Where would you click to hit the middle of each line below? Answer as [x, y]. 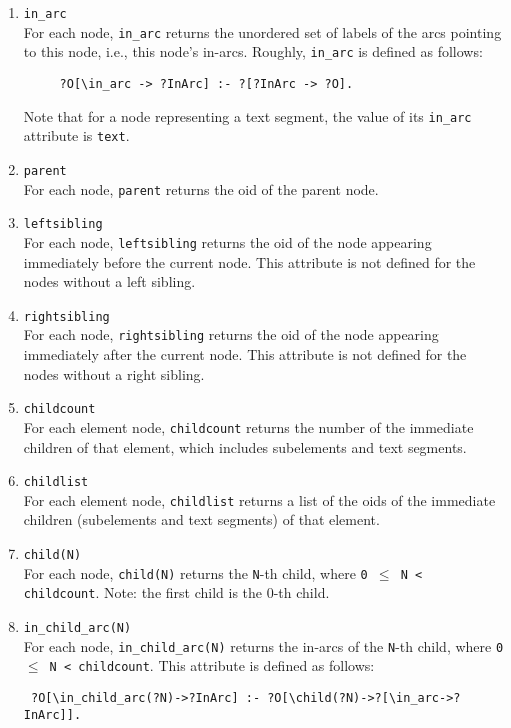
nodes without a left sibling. [109, 281]
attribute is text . [76, 135]
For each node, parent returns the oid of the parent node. [201, 188]
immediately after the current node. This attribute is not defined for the [245, 354]
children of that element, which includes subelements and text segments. [245, 446]
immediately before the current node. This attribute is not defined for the [249, 261]
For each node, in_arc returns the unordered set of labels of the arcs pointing [262, 31]
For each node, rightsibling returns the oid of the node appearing [231, 334]
